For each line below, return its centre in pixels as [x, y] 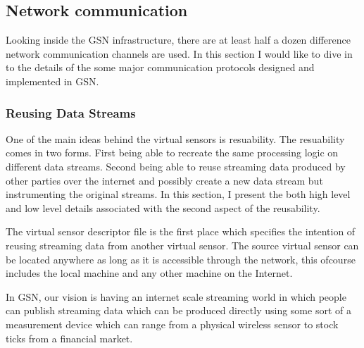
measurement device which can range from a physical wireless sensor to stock [172, 324]
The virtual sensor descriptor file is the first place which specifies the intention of [181, 231]
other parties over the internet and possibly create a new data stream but [164, 180]
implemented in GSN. [52, 81]
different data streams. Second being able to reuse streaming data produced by [176, 166]
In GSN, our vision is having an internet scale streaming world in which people [176, 296]
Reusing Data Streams [71, 112]
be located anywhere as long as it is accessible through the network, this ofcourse [181, 259]
